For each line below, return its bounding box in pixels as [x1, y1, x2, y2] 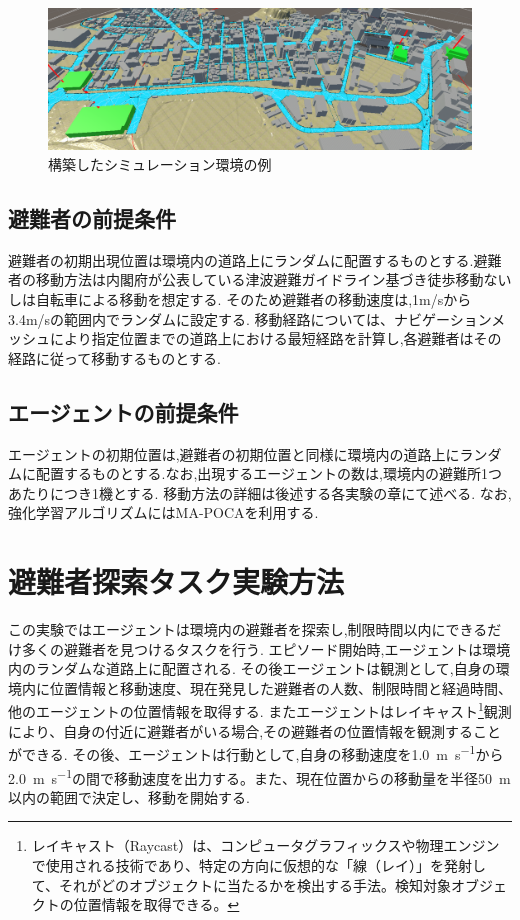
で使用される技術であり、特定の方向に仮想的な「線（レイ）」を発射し [31, 855, 487, 875]
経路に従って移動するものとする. [8, 347, 221, 368]
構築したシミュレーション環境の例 [48, 154, 272, 175]
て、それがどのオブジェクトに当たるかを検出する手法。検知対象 [31, 874, 452, 895]
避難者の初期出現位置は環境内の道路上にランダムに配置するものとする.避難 [8, 249, 502, 270]
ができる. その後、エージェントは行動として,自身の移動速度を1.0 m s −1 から [8, 741, 504, 764]
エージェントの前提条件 [8, 396, 239, 427]
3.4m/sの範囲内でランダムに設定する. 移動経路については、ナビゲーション [8, 308, 492, 329]
